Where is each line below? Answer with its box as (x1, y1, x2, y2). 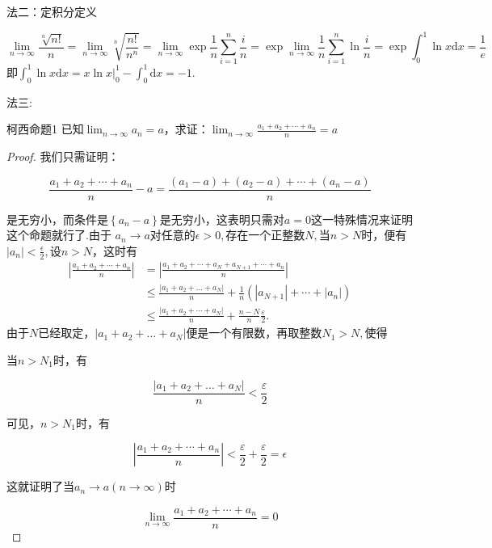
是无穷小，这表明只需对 (159, 210, 284, 227)
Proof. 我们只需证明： (6, 148, 120, 165)
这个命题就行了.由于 (6, 226, 111, 243)
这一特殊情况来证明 (310, 210, 413, 227)
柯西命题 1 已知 (6, 120, 84, 137)
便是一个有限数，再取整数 (186, 324, 322, 341)
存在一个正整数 (225, 226, 305, 243)
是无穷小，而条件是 (6, 210, 108, 227)
